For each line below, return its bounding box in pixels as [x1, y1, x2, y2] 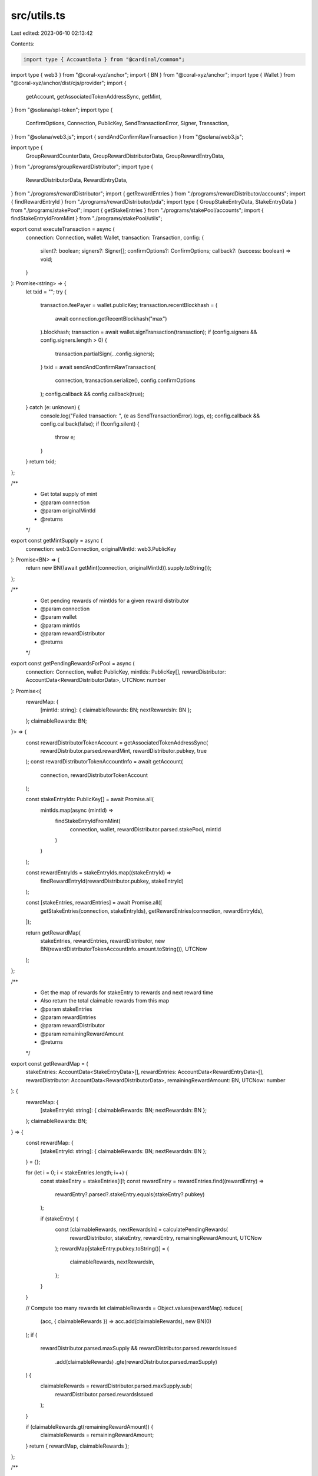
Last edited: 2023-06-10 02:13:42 [11, 30, 93, 37]
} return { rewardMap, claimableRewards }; [25, 1442, 130, 1449]
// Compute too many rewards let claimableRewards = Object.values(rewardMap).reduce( [25, 1305, 243, 1311]
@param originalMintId [40, 507, 96, 514]
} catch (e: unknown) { [25, 404, 81, 411]
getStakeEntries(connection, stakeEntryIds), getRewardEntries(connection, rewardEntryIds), [40, 907, 264, 915]
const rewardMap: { [25, 1139, 74, 1147]
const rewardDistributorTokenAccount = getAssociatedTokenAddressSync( [25, 739, 208, 746]
